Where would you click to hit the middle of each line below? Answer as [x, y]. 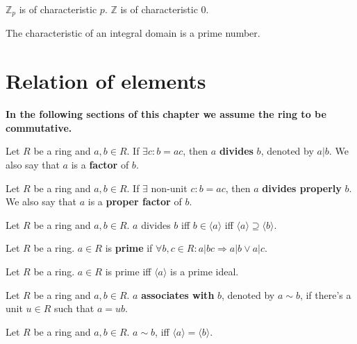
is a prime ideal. [205, 271]
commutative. [39, 127]
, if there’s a [325, 294]
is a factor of [100, 164]
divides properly [302, 188]
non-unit [169, 188]
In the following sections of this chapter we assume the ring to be [166, 114]
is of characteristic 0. [165, 9]
